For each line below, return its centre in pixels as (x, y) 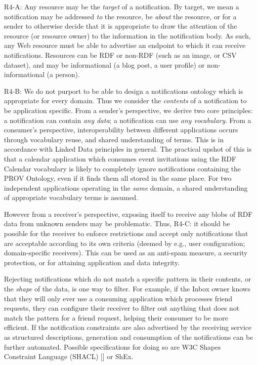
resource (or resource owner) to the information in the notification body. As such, (128, 35)
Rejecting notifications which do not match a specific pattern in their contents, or (128, 279)
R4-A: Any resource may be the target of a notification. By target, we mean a (122, 6)
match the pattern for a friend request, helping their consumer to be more (116, 317)
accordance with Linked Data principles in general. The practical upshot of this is (128, 149)
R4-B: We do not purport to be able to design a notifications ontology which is (124, 91)
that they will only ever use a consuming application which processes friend (118, 298)
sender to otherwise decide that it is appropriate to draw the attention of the (121, 26)
